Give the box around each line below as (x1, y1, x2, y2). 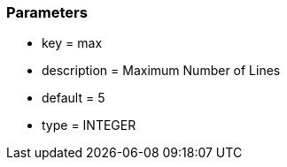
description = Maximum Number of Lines (42, 63, 281, 79)
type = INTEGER (42, 118, 136, 133)
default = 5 (42, 90, 105, 106)
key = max (42, 35, 103, 51)
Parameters (6, 4, 88, 21)
